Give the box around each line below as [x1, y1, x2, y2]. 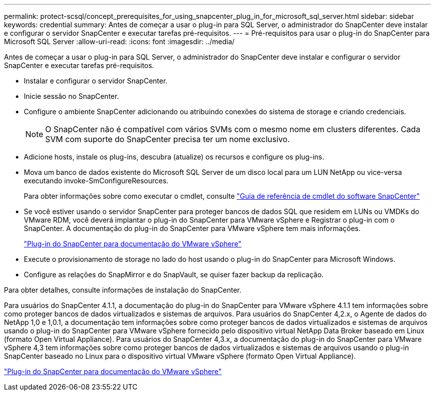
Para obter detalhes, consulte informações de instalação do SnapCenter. [4, 286, 241, 294]
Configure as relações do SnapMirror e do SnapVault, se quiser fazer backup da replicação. [24, 270, 324, 279]
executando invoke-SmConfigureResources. [24, 176, 169, 185]
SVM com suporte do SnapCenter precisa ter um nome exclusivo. [45, 134, 290, 144]
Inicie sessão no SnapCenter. [24, 92, 119, 100]
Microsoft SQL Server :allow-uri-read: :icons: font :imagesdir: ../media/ [4, 37, 235, 46]
